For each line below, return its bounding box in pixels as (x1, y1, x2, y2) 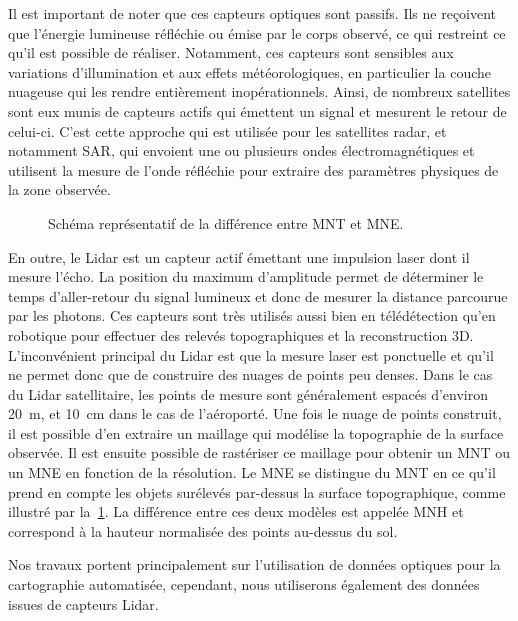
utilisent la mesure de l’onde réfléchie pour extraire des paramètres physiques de (8, 159, 499, 180)
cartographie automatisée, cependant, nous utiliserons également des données (8, 574, 480, 595)
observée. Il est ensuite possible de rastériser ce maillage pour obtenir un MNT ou (8, 442, 511, 463)
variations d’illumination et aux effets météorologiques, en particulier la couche (8, 61, 491, 82)
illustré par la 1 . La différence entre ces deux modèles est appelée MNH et (8, 501, 464, 522)
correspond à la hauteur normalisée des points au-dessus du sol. (8, 520, 398, 541)
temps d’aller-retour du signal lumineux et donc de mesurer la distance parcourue (8, 285, 508, 306)
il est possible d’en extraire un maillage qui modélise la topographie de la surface (8, 422, 504, 443)
